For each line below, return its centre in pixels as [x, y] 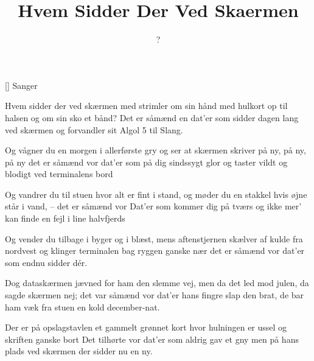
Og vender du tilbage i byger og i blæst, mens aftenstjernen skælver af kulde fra [154, 238]
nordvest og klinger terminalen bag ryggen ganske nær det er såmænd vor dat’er [155, 251]
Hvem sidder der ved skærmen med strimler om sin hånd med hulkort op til [146, 106]
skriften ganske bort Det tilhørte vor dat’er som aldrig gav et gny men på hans [152, 339]
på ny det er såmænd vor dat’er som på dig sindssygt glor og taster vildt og [146, 162]
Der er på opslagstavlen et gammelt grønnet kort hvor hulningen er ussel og [146, 327]
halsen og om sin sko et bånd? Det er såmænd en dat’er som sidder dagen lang [152, 117]
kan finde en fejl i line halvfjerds [65, 218]
